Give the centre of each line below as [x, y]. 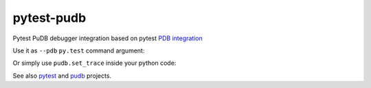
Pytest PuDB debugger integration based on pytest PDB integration [108, 38]
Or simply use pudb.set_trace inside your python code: [94, 63]
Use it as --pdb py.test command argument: [79, 50]
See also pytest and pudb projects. [62, 76]
